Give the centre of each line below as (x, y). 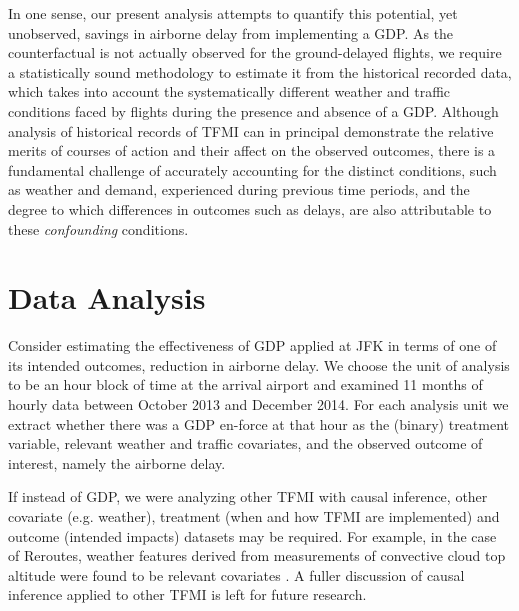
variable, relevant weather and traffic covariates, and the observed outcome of (245, 443)
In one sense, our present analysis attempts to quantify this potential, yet (233, 13)
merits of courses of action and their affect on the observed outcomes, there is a (252, 150)
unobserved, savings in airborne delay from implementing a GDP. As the (231, 32)
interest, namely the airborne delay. (117, 462)
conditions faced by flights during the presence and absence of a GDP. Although (253, 110)
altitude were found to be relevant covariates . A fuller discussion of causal (236, 574)
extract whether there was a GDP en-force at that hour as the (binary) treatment (259, 423)
